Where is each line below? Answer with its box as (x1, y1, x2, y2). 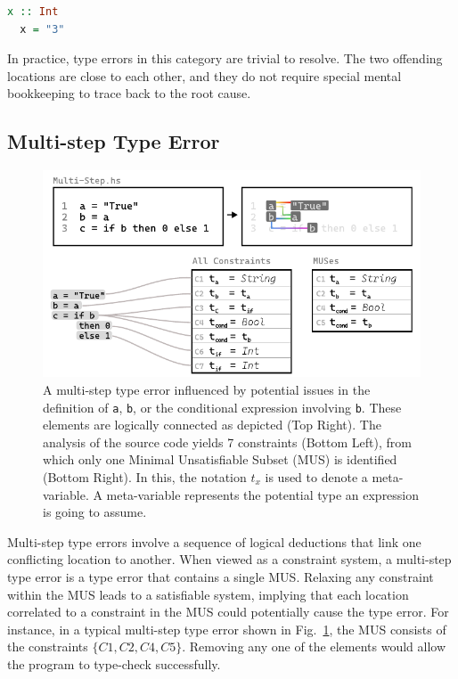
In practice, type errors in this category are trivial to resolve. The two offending (7, 49, 443, 68)
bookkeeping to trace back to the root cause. (7, 84, 251, 102)
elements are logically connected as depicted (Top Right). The (43, 415, 381, 434)
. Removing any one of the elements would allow (182, 637, 446, 656)
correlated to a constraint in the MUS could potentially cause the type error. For (7, 602, 449, 621)
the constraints (7, 637, 88, 656)
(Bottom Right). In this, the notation (43, 467, 247, 486)
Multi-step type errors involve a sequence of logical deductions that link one (7, 532, 421, 551)
